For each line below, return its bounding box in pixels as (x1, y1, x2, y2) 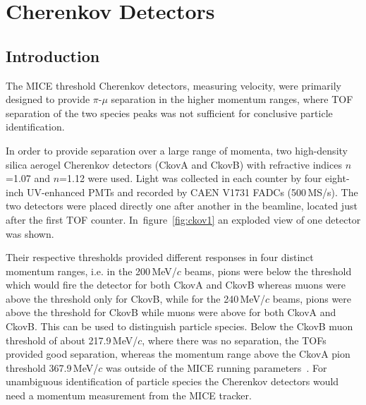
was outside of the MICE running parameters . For (105, 360, 327, 375)
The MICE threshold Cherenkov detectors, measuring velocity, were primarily (6, 78, 341, 92)
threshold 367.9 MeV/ (6, 360, 99, 375)
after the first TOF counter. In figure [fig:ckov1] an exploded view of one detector (6, 212, 361, 226)
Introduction (6, 44, 100, 66)
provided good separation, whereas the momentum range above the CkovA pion (6, 346, 350, 361)
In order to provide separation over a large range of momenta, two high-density (6, 143, 348, 157)
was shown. (6, 226, 54, 241)
